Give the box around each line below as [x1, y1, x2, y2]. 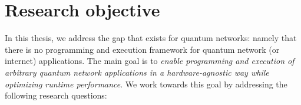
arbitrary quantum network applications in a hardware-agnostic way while [5, 66, 269, 78]
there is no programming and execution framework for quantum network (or [5, 43, 280, 55]
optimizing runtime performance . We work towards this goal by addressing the [5, 77, 287, 90]
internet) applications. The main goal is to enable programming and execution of [5, 55, 295, 67]
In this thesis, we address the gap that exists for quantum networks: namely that [5, 32, 297, 44]
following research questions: [5, 89, 107, 101]
